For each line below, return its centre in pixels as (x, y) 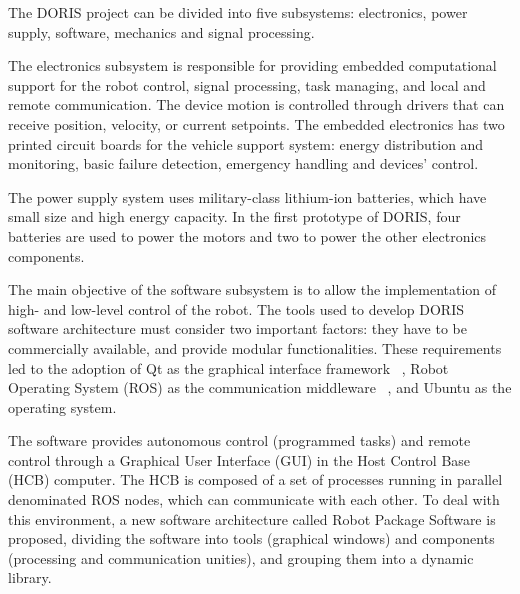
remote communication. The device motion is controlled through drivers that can (256, 104)
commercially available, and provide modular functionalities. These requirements (255, 347)
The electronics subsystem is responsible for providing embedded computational (252, 65)
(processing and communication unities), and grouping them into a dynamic (241, 557)
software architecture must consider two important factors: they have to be (238, 328)
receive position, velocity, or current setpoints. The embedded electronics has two (256, 123)
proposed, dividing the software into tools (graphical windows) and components (251, 538)
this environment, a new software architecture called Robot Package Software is (252, 518)
